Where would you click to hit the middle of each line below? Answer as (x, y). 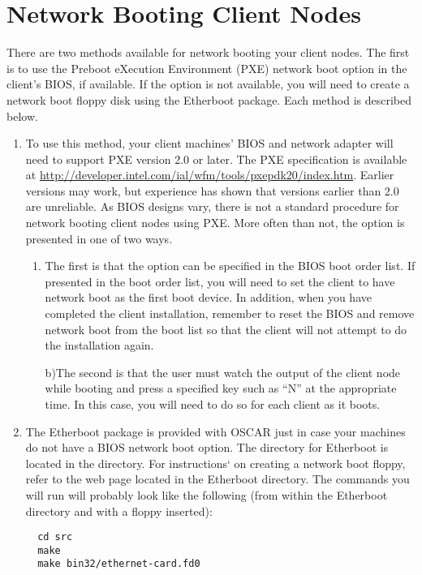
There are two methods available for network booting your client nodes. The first (208, 52)
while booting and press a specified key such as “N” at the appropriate (221, 388)
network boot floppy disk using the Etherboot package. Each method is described (209, 99)
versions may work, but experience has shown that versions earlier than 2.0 (212, 190)
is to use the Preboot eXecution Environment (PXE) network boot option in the (207, 68)
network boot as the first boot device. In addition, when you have (208, 297)
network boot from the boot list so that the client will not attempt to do (226, 329)
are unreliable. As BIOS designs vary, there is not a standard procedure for (212, 206)
